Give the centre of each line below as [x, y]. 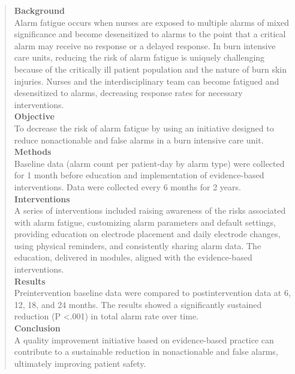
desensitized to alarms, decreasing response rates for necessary [128, 93]
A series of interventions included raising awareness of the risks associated [150, 210]
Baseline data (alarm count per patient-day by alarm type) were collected [149, 163]
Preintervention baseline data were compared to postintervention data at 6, [152, 293]
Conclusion [37, 328]
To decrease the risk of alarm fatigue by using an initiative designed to [144, 128]
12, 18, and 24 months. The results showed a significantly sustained [138, 304]
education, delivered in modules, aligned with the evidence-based [133, 257]
